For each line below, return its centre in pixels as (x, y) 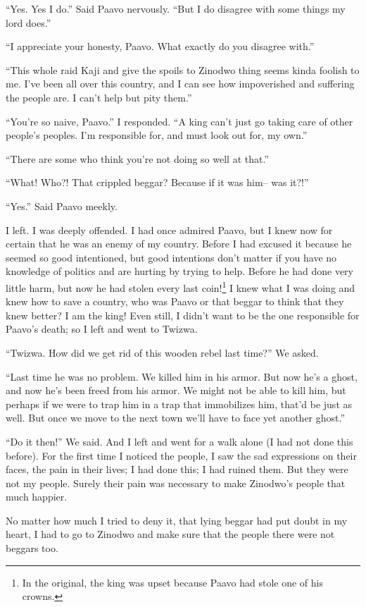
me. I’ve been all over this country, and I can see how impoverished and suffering (180, 84)
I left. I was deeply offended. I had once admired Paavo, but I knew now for (169, 229)
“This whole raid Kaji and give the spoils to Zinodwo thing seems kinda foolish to (183, 69)
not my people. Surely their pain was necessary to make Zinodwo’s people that (176, 483)
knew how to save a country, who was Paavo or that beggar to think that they (175, 301)
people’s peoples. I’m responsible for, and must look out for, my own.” (157, 135)
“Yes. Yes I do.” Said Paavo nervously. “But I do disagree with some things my (176, 8)
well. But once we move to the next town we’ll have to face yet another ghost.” (176, 418)
